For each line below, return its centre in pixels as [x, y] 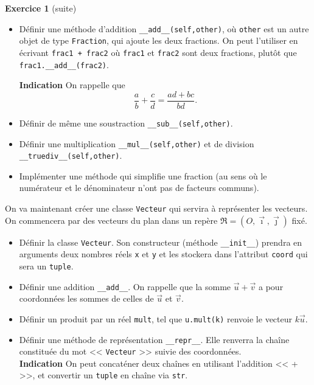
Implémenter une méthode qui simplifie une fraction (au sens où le [143, 175]
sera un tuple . [46, 266]
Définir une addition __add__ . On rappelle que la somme [125, 286]
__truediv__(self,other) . [71, 155]
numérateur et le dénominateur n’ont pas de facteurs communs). [139, 188]
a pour [271, 286]
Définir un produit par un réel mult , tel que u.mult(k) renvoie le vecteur [155, 318]
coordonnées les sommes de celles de [86, 298]
